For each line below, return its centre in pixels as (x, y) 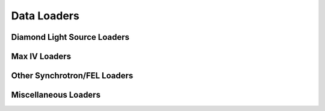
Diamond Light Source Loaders (70, 37)
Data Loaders (45, 16)
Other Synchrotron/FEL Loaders (72, 76)
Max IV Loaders (41, 56)
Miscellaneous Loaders (56, 95)
